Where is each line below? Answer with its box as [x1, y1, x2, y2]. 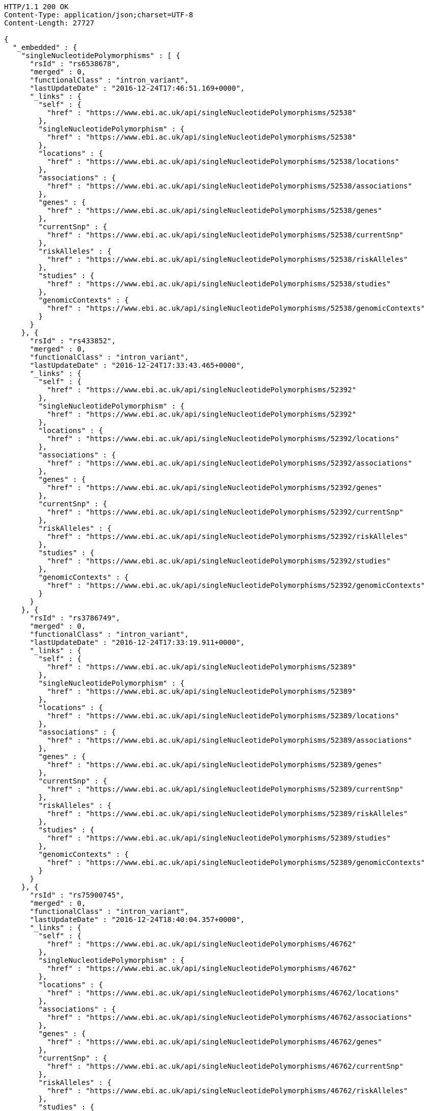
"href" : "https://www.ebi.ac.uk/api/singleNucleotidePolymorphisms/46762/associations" [47, 1013, 412, 1021]
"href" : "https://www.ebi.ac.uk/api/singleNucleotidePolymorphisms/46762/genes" [47, 1038, 382, 1046]
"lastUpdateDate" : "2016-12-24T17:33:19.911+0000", [30, 638, 245, 646]
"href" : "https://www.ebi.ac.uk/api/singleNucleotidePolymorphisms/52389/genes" [47, 761, 382, 769]
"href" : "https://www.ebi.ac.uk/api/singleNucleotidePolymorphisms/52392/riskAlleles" [47, 532, 408, 540]
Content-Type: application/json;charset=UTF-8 [4, 11, 193, 19]
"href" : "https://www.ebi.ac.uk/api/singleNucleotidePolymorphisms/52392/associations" [47, 459, 412, 467]
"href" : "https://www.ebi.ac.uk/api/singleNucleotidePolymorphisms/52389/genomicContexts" [47, 858, 425, 866]
